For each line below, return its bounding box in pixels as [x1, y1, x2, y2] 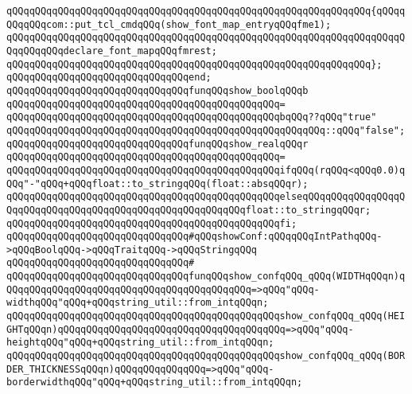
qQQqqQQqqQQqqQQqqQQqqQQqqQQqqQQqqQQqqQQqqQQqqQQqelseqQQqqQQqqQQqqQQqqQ [6, 191, 406, 203]
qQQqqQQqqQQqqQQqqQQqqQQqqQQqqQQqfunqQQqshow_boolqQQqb [6, 84, 309, 96]
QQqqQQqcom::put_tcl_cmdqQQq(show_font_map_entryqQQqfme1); [6, 18, 332, 30]
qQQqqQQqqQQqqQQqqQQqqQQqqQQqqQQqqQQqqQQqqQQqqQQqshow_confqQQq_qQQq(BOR [6, 350, 406, 362]
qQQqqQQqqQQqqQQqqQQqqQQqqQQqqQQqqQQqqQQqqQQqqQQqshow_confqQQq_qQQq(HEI [6, 310, 406, 322]
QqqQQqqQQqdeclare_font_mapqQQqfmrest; [6, 45, 217, 57]
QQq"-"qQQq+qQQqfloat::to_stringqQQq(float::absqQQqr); [6, 177, 309, 189]
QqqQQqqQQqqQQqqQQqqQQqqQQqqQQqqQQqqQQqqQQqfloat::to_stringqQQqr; [6, 204, 371, 216]
